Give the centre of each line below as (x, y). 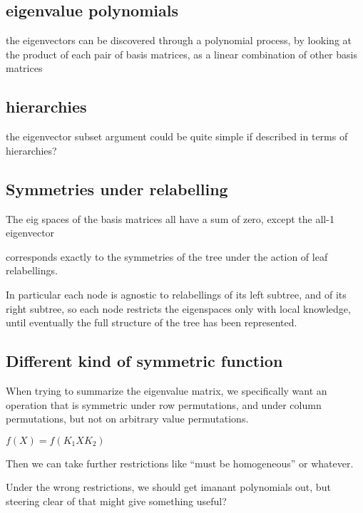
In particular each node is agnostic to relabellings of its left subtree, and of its (176, 294)
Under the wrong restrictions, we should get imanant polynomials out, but (168, 487)
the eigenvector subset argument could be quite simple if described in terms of (177, 136)
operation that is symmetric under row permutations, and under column (164, 404)
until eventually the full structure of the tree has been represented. (152, 322)
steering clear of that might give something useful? (116, 501)
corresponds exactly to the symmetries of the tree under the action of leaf (167, 256)
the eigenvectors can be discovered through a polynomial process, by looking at (179, 40)
